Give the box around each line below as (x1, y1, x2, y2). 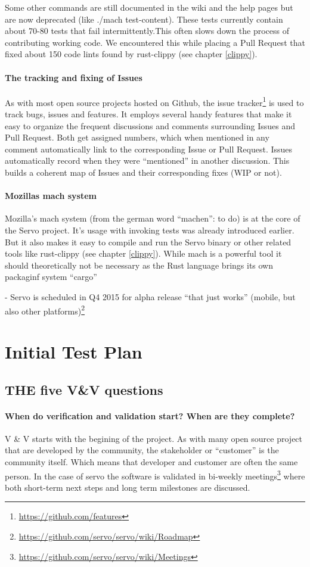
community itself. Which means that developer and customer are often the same (5, 455, 298, 468)
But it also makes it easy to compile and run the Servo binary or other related (5, 235, 292, 248)
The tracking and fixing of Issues (5, 71, 142, 83)
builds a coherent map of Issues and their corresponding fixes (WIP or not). (5, 166, 282, 178)
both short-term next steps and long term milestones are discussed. (5, 481, 250, 493)
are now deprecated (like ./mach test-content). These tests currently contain (5, 13, 283, 25)
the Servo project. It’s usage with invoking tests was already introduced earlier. (5, 223, 294, 236)
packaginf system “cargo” (5, 270, 97, 283)
